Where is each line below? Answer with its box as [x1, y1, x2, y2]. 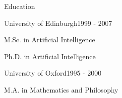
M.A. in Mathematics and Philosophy [4, 84, 119, 95]
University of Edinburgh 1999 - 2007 [4, 17, 112, 28]
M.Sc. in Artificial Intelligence [4, 34, 95, 45]
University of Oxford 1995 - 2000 [4, 68, 102, 78]
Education [4, 1, 35, 11]
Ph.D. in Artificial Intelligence [4, 51, 96, 61]
